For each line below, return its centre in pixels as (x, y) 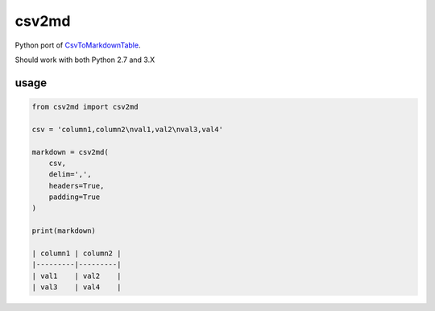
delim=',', (70, 174)
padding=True (75, 197)
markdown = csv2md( (70, 152)
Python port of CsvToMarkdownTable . (78, 45)
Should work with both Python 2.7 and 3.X (85, 60)
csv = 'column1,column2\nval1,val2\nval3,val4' (127, 129)
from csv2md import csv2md (85, 106)
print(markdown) (64, 231)
